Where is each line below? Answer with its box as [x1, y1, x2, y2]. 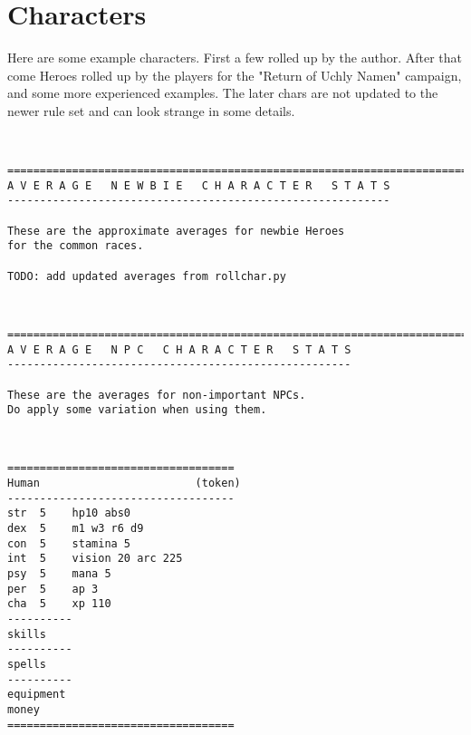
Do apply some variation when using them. [7, 403, 267, 417]
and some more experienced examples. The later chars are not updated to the [7, 83, 438, 102]
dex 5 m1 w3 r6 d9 [7, 522, 144, 536]
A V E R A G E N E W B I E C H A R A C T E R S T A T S [7, 179, 390, 192]
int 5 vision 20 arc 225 [7, 552, 183, 566]
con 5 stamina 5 [7, 537, 131, 550]
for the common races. [7, 239, 144, 253]
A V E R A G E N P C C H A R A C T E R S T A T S [7, 343, 351, 356]
